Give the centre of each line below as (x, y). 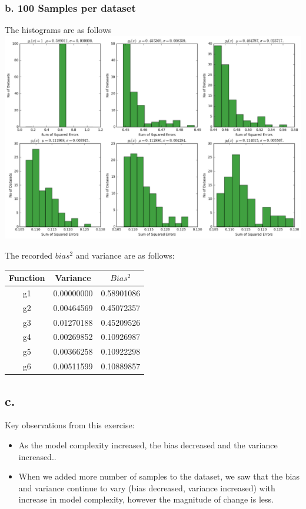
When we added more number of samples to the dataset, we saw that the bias (159, 476)
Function (27, 278)
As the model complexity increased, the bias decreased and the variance (148, 444)
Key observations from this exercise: (70, 425)
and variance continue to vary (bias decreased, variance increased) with (147, 487)
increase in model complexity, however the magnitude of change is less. (146, 499)
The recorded (29, 255)
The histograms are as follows (58, 30)
